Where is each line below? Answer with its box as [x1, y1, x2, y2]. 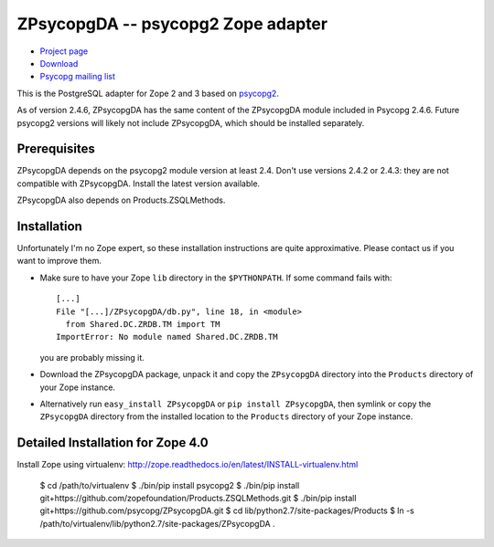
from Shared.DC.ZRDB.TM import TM [65, 320, 220, 330]
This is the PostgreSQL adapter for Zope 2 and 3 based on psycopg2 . [16, 88, 279, 99]
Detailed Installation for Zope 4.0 [16, 435, 209, 451]
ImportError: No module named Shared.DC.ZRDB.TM [56, 331, 278, 342]
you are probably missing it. [39, 352, 145, 363]
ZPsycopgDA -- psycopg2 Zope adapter [16, 14, 328, 34]
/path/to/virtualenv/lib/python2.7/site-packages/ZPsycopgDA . [39, 518, 275, 529]
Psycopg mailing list [39, 71, 116, 82]
